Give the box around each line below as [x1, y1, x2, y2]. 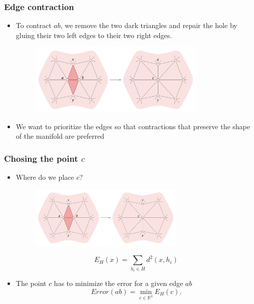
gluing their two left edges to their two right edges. [16, 30, 172, 40]
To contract [16, 20, 52, 31]
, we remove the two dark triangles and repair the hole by [60, 20, 237, 31]
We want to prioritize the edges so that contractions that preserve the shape [16, 121, 250, 131]
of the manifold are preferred [16, 131, 105, 141]
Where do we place [16, 172, 74, 182]
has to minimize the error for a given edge [54, 278, 183, 288]
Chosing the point [4, 152, 78, 164]
